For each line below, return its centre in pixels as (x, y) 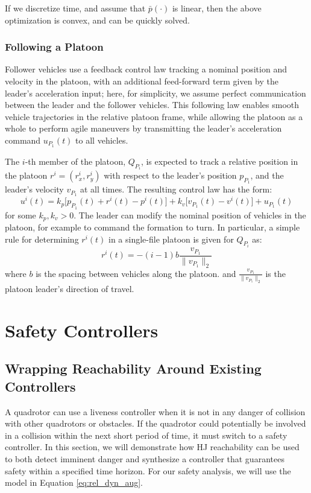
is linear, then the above (217, 8)
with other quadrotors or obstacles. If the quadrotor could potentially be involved (155, 423)
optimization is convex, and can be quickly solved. (97, 20)
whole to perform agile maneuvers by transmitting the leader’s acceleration (143, 128)
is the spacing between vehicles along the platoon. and (136, 273)
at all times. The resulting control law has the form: (176, 189)
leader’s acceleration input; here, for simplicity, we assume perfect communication (155, 93)
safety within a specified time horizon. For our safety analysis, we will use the (148, 470)
